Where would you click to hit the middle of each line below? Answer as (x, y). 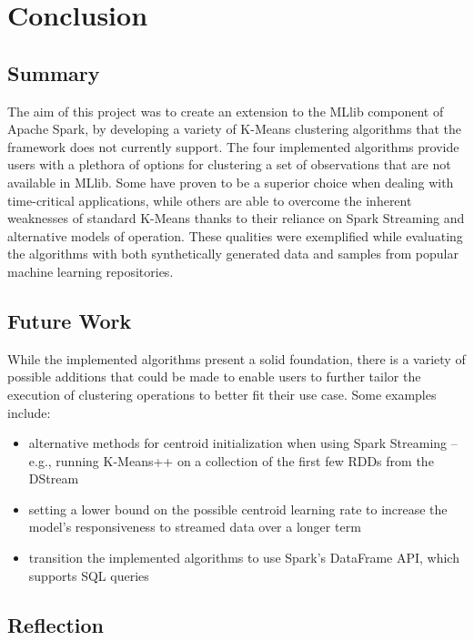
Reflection (55, 624)
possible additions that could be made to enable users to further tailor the (214, 376)
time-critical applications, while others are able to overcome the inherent (210, 200)
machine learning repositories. (91, 271)
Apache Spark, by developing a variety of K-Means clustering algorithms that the (234, 129)
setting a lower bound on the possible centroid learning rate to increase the (238, 509)
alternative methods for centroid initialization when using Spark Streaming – (243, 443)
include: (29, 412)
